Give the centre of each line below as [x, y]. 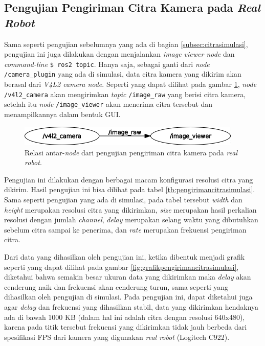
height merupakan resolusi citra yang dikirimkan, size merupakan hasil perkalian [130, 209]
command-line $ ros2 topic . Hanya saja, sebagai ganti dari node [107, 64]
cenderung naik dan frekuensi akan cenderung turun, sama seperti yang [116, 286]
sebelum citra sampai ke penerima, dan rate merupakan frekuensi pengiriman [125, 229]
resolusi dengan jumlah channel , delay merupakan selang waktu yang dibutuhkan [131, 220]
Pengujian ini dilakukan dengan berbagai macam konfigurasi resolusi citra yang [129, 179]
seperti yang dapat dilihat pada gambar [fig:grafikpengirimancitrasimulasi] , [122, 267]
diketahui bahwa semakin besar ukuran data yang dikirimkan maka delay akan [128, 277]
